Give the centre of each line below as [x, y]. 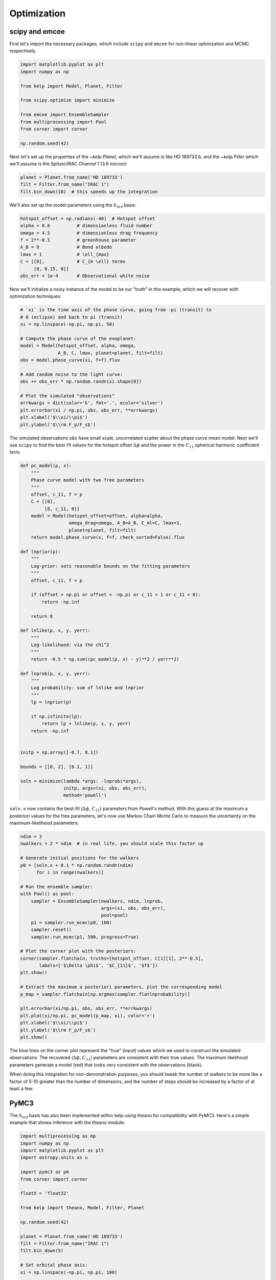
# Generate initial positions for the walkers [79, 858]
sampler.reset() [51, 930]
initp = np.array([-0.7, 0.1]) [60, 752]
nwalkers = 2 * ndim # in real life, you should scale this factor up [112, 844]
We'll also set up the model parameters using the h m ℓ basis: [73, 206]
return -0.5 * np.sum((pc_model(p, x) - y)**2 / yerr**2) [105, 659]
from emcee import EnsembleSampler [65, 115]
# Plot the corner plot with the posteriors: [78, 951]
